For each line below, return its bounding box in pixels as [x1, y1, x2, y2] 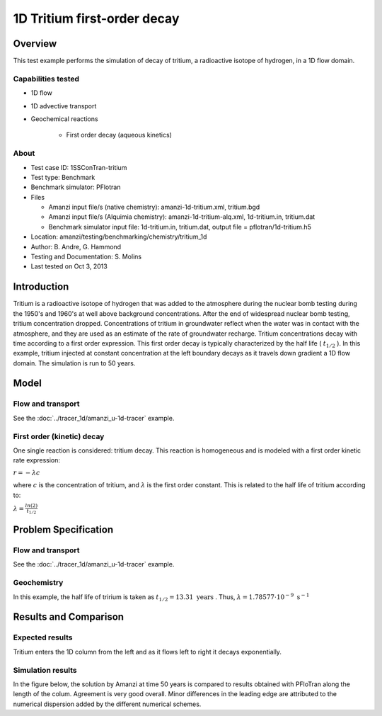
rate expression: [13, 456, 60, 465]
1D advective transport [30, 101, 97, 110]
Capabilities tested [13, 74, 80, 84]
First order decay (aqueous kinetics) [66, 131, 173, 140]
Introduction [13, 280, 69, 293]
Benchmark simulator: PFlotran [30, 183, 121, 191]
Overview [13, 38, 57, 50]
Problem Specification [13, 524, 113, 536]
